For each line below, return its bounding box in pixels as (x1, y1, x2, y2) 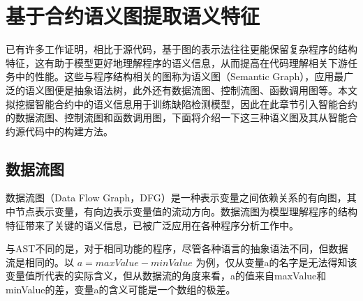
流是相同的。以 (6, 254, 74, 269)
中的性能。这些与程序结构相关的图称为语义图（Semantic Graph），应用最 (15, 69, 344, 84)
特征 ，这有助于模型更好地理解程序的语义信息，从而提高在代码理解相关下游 (6, 55, 348, 70)
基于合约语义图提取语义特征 (6, 1, 260, 30)
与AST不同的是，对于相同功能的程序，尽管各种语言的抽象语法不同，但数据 (6, 241, 348, 256)
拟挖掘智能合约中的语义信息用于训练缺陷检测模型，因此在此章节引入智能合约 (6, 96, 357, 111)
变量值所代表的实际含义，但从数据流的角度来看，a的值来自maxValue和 (6, 268, 327, 283)
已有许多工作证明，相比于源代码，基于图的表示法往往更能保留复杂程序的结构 (6, 42, 357, 56)
